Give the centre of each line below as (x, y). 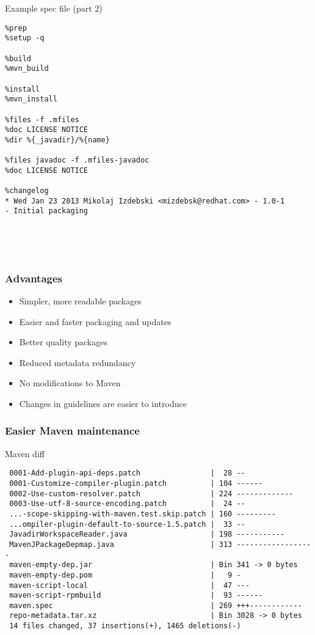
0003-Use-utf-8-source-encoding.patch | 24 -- (127, 504)
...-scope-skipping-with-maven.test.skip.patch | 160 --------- (143, 514)
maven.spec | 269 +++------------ (156, 605)
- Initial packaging (47, 211)
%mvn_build (27, 69)
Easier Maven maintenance (72, 431)
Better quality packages (63, 342)
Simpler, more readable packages (80, 300)
